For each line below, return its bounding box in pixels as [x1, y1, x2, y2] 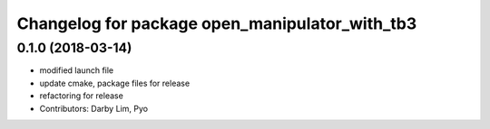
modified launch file [39, 65, 114, 76]
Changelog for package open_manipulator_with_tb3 [16, 14, 417, 33]
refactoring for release [39, 90, 124, 101]
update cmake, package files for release [39, 78, 191, 88]
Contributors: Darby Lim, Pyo [39, 103, 149, 114]
